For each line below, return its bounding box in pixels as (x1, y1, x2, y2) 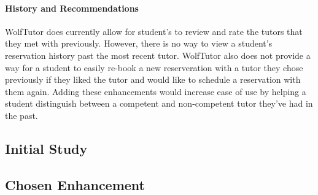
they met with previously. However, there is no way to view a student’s (5, 37, 273, 50)
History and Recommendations (5, 1, 139, 14)
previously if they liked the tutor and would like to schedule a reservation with (5, 73, 301, 86)
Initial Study (5, 139, 88, 158)
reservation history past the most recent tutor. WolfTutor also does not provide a (5, 48, 311, 61)
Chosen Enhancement (5, 175, 145, 194)
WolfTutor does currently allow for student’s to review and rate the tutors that (5, 25, 303, 37)
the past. (5, 109, 38, 121)
